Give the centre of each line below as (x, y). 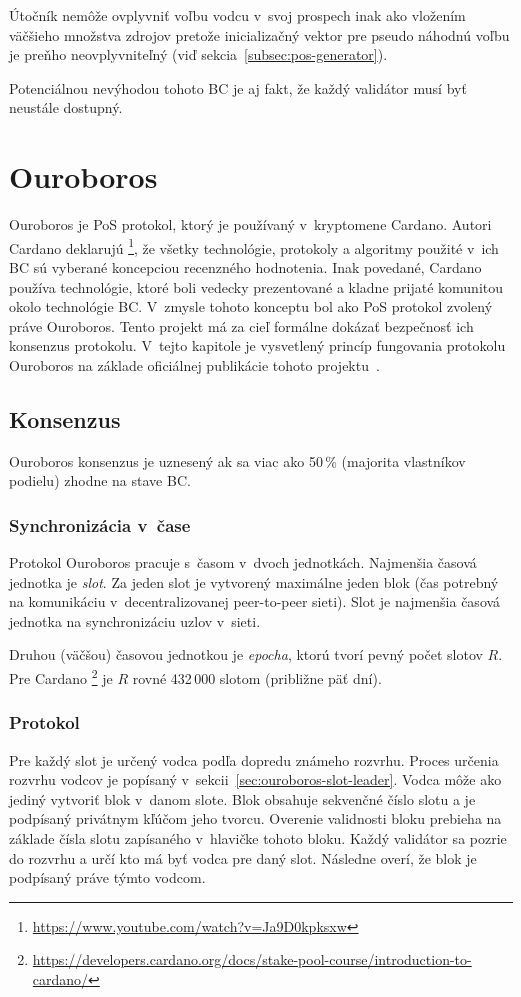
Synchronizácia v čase (100, 524)
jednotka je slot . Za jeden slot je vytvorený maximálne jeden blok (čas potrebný (254, 581)
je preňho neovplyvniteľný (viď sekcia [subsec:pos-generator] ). (198, 54)
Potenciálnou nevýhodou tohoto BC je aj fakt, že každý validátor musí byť (238, 87)
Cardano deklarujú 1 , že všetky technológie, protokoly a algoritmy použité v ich (254, 246)
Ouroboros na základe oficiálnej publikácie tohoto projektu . (194, 364)
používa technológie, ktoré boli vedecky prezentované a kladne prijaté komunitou (256, 286)
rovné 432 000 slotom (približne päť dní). (257, 677)
